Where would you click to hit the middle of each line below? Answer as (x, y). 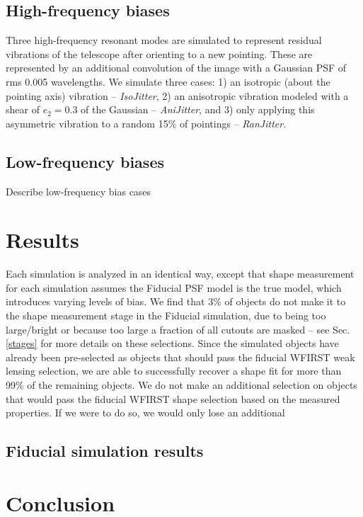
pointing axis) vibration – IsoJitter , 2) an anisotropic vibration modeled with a (177, 95)
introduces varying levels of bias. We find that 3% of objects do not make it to (176, 301)
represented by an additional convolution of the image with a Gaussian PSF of (176, 68)
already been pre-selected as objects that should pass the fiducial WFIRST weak (180, 357)
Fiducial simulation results (105, 451)
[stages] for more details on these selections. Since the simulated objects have (172, 343)
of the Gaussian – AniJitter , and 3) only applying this (198, 109)
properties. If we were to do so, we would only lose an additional (145, 413)
